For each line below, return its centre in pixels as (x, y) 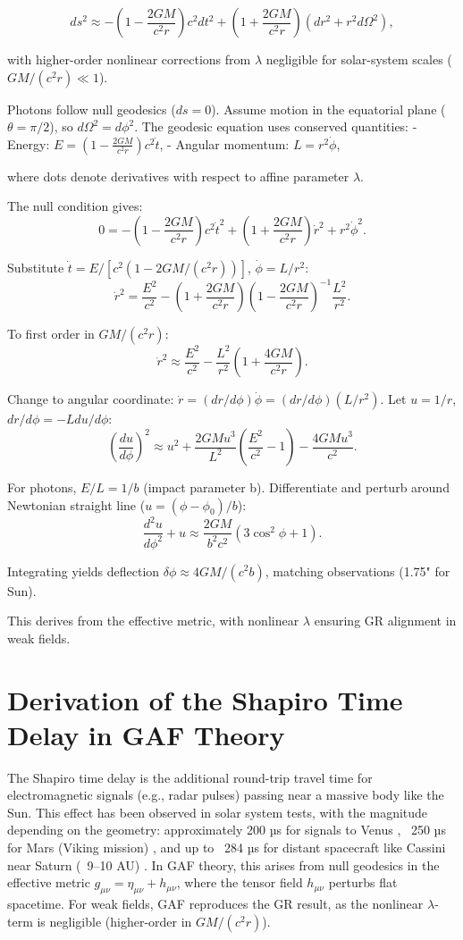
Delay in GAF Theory (146, 734)
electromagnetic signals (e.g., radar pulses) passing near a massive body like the (226, 795)
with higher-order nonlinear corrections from (129, 59)
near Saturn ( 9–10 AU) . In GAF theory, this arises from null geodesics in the (223, 864)
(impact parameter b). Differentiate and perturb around (296, 487)
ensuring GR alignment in (385, 621)
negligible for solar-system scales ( (359, 59)
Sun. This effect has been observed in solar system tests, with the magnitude (218, 812)
